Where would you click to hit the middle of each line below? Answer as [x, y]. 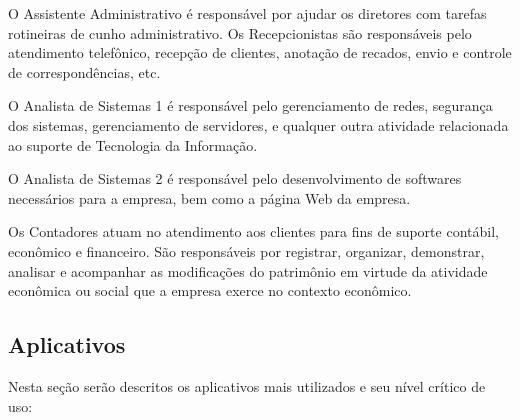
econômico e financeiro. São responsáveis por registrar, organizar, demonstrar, [246, 250]
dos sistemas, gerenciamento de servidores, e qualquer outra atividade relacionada [258, 124]
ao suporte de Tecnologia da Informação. [133, 144]
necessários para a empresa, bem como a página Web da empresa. [209, 197]
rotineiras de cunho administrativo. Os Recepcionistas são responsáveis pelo [240, 32]
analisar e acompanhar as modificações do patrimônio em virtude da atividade [248, 270]
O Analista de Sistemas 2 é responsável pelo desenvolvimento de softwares [235, 178]
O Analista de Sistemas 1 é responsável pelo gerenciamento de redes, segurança [250, 105]
